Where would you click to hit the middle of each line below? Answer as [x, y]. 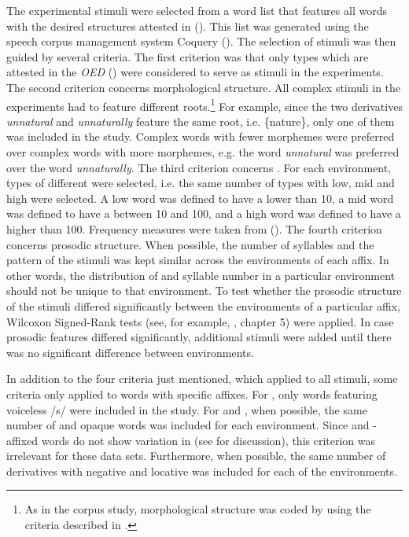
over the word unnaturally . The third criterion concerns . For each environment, [199, 167]
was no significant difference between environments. [130, 352]
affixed [22, 440]
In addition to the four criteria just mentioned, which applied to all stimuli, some [202, 379]
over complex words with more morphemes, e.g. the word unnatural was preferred [203, 152]
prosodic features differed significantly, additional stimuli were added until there [199, 337]
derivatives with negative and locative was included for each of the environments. [202, 471]
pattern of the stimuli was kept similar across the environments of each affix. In [198, 260]
